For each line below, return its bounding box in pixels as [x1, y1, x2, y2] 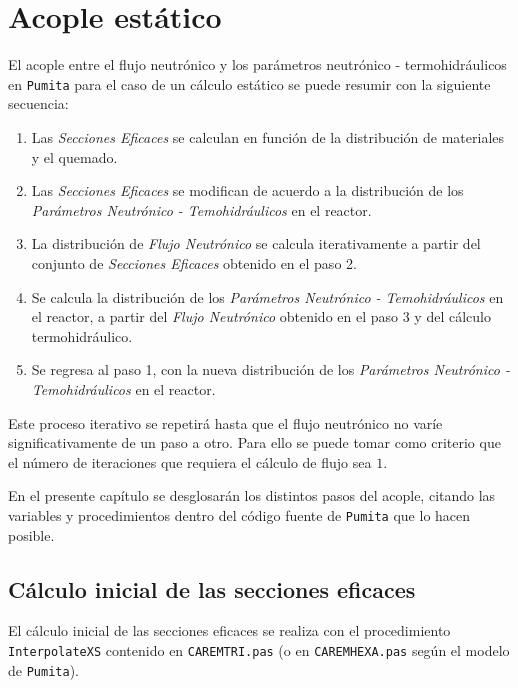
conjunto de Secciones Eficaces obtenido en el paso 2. [31, 252, 357, 273]
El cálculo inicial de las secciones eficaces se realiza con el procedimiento [8, 620, 451, 641]
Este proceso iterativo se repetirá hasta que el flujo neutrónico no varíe [8, 412, 443, 433]
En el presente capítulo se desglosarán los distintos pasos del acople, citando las [8, 485, 496, 506]
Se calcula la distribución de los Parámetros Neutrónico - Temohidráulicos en [31, 286, 504, 307]
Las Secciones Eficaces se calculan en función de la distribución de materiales [31, 126, 505, 147]
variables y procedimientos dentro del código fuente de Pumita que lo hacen [8, 504, 471, 525]
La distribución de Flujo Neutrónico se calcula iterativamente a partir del [31, 233, 481, 254]
